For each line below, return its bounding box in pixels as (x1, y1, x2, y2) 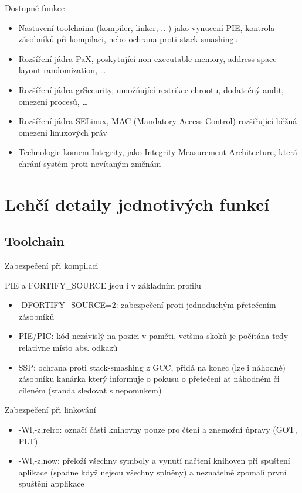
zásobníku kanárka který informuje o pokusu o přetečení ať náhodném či (18, 372, 280, 385)
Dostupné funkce (5, 2, 65, 13)
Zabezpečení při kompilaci (5, 259, 99, 272)
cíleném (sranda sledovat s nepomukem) (18, 384, 162, 396)
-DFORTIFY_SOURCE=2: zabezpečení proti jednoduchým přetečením (18, 299, 276, 311)
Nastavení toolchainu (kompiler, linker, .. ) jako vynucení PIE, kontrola (18, 21, 275, 33)
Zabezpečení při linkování (5, 403, 96, 416)
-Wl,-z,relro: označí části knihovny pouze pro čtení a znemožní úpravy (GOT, (18, 423, 297, 436)
